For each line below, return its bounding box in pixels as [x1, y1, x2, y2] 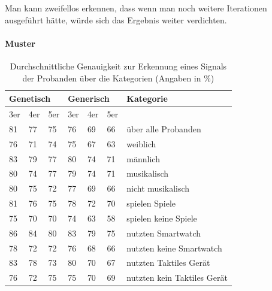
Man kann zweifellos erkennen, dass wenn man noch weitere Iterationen [5, 2, 267, 14]
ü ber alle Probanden [126, 122, 201, 135]
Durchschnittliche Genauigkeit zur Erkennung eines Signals [10, 59, 227, 72]
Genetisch [9, 92, 51, 105]
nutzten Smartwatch [126, 226, 201, 239]
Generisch [68, 92, 110, 105]
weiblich [126, 137, 156, 150]
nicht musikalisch [126, 182, 190, 195]
